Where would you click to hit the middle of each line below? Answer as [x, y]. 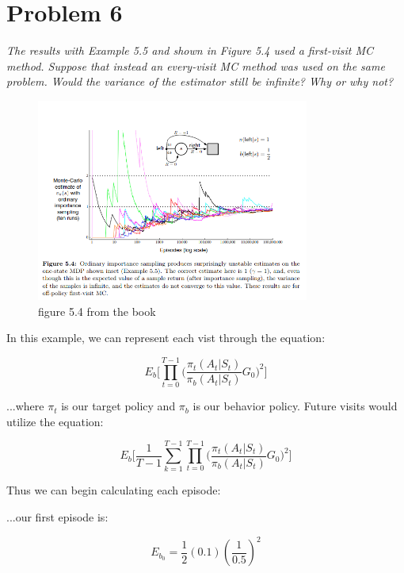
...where [25, 406]
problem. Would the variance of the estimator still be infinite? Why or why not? [200, 81]
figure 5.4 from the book [97, 311]
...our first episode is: [57, 517]
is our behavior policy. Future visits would [295, 406]
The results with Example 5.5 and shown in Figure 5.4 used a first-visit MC [190, 50]
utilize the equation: [55, 421]
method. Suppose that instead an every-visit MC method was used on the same [196, 65]
